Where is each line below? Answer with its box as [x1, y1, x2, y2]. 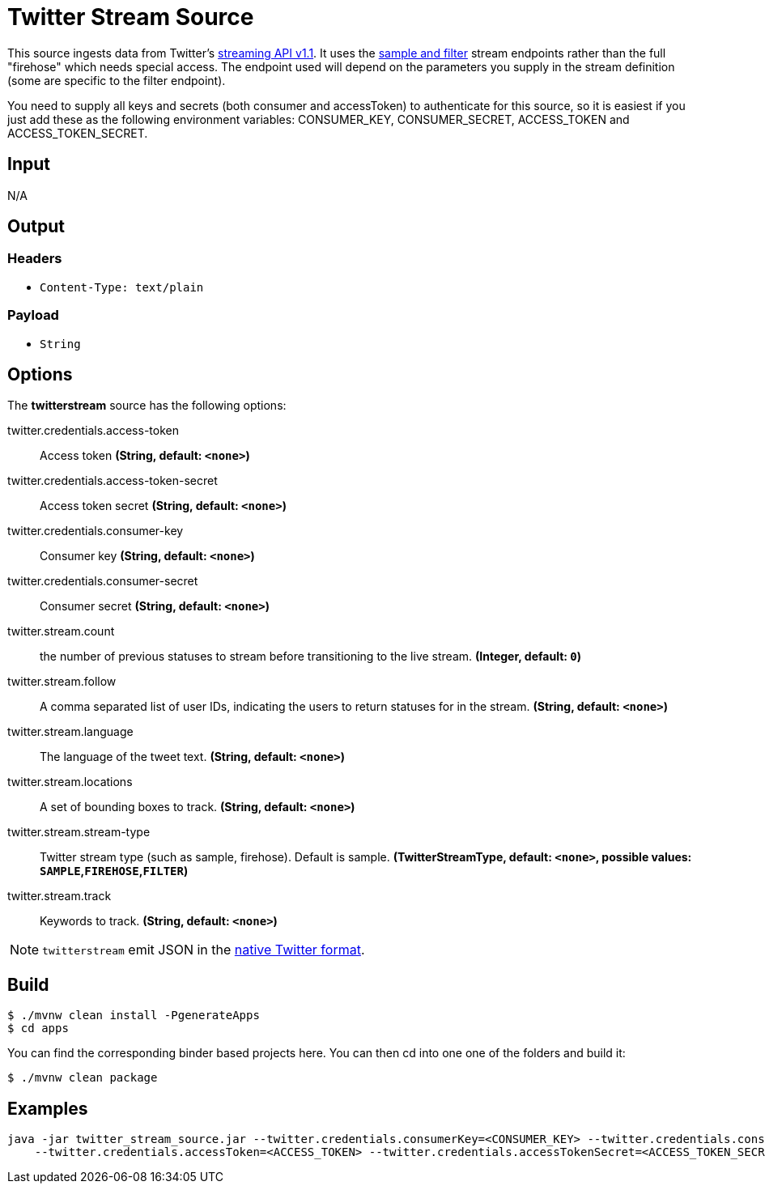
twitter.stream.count [7, 624, 115, 639]
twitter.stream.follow [7, 674, 117, 689]
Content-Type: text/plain [40, 280, 204, 294]
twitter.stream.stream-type [7, 825, 151, 839]
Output [7, 216, 65, 237]
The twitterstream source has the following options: [7, 398, 287, 413]
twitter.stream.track [7, 889, 112, 903]
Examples [7, 1098, 88, 1119]
